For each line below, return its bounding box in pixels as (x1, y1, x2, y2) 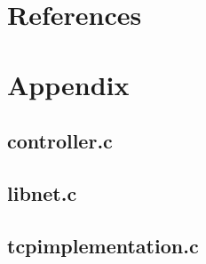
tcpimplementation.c (7, 231, 199, 259)
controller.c (7, 127, 113, 155)
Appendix (7, 66, 130, 102)
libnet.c (7, 179, 77, 206)
